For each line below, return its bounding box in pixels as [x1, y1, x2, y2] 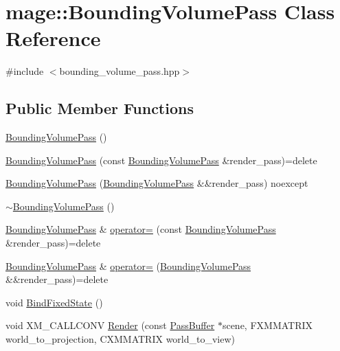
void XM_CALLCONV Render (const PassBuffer [5, 318, 215, 332]
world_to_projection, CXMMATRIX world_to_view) [5, 332, 236, 346]
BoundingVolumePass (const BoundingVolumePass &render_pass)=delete [5, 152, 317, 167]
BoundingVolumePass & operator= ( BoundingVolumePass [5, 258, 251, 273]
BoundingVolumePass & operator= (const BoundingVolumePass [5, 222, 276, 236]
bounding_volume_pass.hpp [59, 64, 180, 78]
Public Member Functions [5, 98, 194, 119]
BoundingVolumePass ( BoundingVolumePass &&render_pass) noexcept [5, 176, 308, 190]
